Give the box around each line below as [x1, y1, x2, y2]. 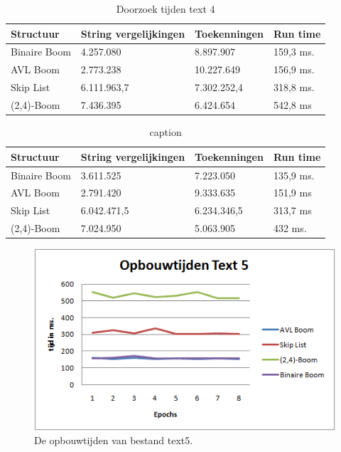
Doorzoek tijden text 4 [116, 1, 215, 16]
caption [149, 125, 182, 140]
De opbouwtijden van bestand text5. [34, 433, 193, 448]
